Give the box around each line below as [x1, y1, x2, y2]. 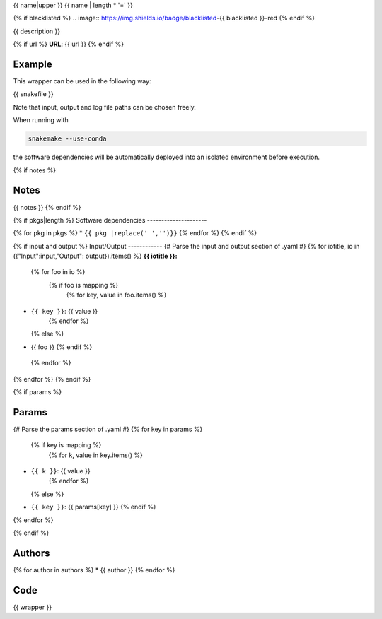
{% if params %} [13, 387, 62, 396]
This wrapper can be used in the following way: [13, 77, 151, 86]
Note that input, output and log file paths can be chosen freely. [13, 102, 196, 111]
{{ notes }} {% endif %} [13, 203, 81, 211]
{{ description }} [13, 27, 60, 35]
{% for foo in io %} [30, 268, 86, 276]
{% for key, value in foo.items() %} [66, 290, 167, 300]
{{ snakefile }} [13, 90, 54, 98]
